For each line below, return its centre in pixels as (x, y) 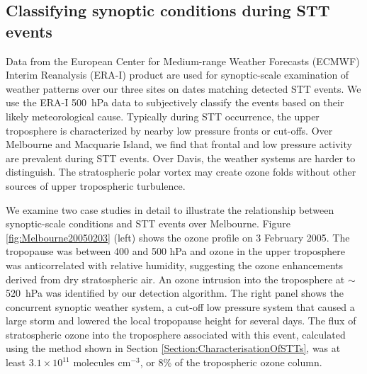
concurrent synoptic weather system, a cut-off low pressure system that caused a (180, 306)
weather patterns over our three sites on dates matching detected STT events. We (183, 88)
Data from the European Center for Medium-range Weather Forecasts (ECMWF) (183, 61)
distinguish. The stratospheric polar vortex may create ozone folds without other (181, 172)
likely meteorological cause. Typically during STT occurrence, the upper (163, 116)
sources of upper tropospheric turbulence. (96, 185)
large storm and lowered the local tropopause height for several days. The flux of (181, 321)
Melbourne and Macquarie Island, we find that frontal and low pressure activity (179, 144)
